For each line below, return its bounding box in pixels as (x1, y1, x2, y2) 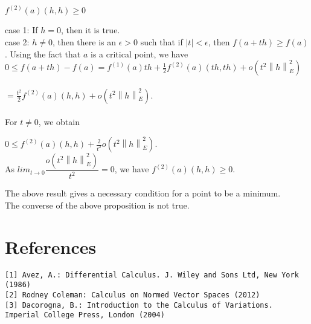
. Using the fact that (5, 47, 81, 60)
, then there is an (52, 36, 117, 48)
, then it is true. (60, 24, 120, 36)
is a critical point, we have (91, 47, 188, 60)
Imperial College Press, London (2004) (5, 311, 165, 320)
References (5, 234, 97, 259)
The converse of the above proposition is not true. (5, 198, 190, 211)
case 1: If (5, 24, 38, 36)
